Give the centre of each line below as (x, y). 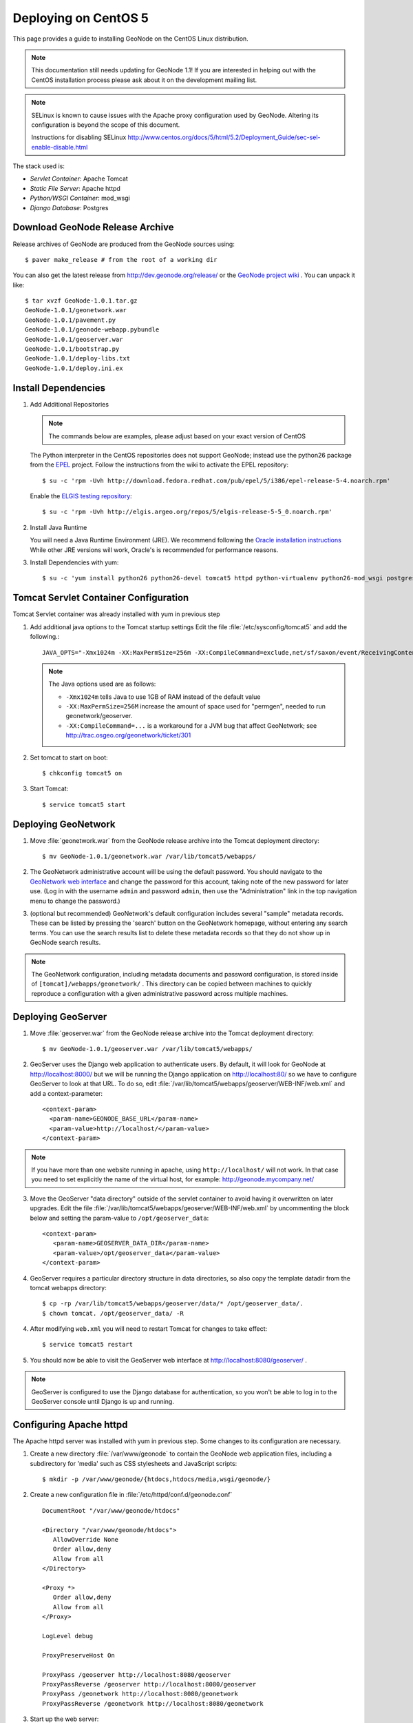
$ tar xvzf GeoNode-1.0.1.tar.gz (81, 301)
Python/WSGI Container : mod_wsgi (80, 198)
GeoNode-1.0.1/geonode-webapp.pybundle (92, 330)
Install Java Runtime (59, 527)
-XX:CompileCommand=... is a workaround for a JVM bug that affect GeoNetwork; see (191, 725)
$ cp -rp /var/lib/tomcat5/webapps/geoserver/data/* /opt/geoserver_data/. (173, 1304)
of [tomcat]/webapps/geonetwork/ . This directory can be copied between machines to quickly (172, 984)
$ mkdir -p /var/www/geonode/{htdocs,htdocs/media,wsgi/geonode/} (157, 1479)
